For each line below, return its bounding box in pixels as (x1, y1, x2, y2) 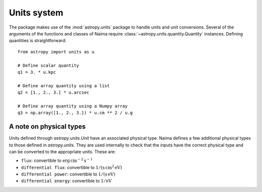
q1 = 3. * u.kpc (17, 69, 56, 75)
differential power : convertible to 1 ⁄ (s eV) (21, 171, 115, 177)
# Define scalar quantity (17, 63, 80, 68)
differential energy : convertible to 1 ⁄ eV (21, 178, 112, 184)
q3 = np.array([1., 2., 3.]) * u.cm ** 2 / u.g (17, 110, 133, 116)
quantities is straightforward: (9, 38, 66, 44)
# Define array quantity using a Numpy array (17, 103, 128, 109)
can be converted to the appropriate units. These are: (9, 148, 116, 155)
